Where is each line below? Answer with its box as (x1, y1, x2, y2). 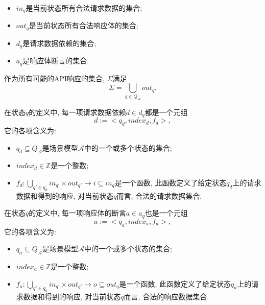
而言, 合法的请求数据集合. (116, 190, 202, 201)
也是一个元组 (144, 207, 188, 218)
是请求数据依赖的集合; (22, 37, 97, 48)
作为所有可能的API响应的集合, (4, 73, 105, 83)
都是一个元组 (144, 106, 188, 117)
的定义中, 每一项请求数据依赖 (29, 106, 126, 117)
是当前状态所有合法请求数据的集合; (26, 3, 142, 13)
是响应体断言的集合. (22, 55, 89, 66)
